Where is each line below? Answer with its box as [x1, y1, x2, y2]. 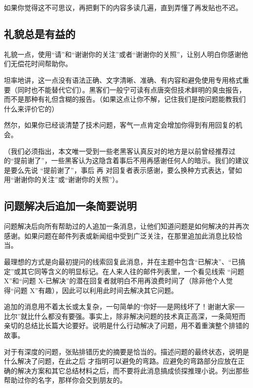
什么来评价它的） [4, 103, 58, 113]
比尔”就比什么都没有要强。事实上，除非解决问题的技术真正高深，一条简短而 [4, 311, 246, 321]
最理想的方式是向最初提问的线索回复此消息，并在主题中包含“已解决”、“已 [4, 256, 238, 266]
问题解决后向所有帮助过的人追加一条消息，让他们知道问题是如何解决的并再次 [4, 221, 249, 231]
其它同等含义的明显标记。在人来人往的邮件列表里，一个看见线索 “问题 [20, 266, 244, 276]
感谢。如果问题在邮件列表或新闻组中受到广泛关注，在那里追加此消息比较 [4, 230, 235, 240]
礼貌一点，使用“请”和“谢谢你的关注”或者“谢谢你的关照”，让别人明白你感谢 [4, 49, 241, 59]
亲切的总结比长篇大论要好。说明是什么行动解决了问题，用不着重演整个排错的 [4, 320, 249, 331]
